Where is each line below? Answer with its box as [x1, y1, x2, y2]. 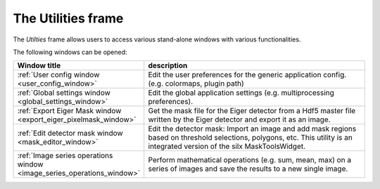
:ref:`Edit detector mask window [17, 129, 123, 138]
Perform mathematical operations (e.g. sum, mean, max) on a [148, 155, 352, 165]
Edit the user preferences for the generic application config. [148, 70, 347, 80]
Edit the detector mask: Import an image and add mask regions [148, 124, 357, 133]
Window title [17, 60, 61, 70]
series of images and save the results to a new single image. [148, 164, 348, 174]
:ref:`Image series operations [17, 151, 113, 161]
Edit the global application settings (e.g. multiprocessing [148, 88, 334, 98]
